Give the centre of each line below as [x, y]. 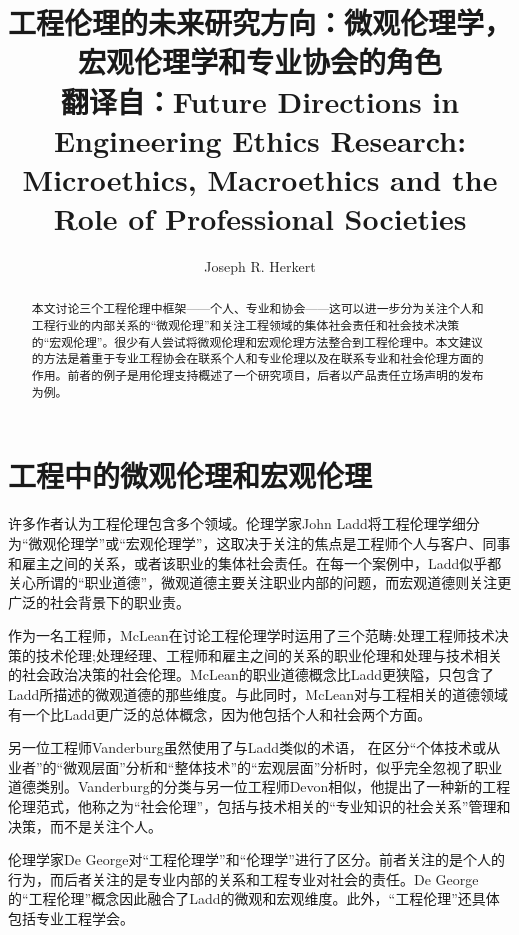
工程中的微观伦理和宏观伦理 [190, 475]
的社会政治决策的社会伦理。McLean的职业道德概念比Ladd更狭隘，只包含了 [251, 674]
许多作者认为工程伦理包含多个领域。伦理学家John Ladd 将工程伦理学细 [237, 523]
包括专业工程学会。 [71, 918]
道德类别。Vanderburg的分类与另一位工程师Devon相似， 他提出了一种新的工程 [259, 786]
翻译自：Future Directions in [260, 100]
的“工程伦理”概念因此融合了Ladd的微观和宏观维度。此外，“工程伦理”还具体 [254, 898]
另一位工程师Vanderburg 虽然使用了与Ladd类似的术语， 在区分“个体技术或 [247, 747]
